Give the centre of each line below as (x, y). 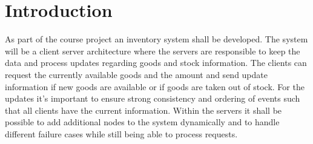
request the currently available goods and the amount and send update (136, 74)
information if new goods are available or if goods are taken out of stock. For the (155, 86)
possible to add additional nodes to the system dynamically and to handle (142, 122)
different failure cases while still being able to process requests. (121, 133)
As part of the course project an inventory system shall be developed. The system (156, 39)
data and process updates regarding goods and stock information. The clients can (156, 63)
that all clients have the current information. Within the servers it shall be (143, 110)
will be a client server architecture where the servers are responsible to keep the (153, 51)
